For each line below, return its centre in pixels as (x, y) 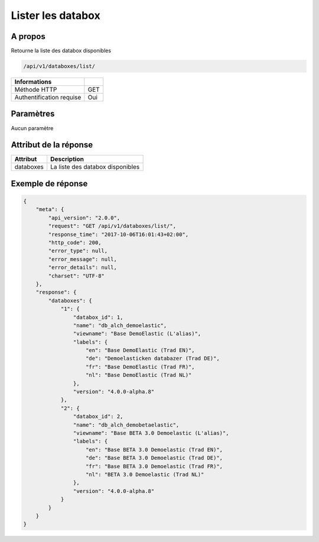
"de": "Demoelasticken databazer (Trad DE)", (153, 359)
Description (67, 159)
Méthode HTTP (36, 90)
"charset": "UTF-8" (76, 276)
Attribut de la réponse (52, 145)
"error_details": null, (83, 267)
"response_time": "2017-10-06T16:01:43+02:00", (118, 234)
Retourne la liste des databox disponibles (61, 51)
